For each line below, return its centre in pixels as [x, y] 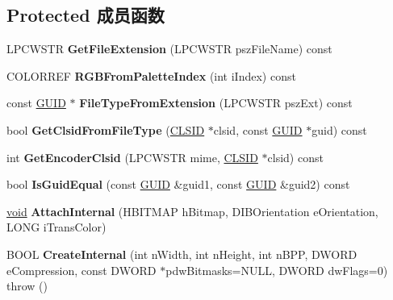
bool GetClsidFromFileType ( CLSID [106, 129]
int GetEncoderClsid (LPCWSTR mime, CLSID [132, 157]
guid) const [339, 129]
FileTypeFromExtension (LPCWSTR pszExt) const [216, 103]
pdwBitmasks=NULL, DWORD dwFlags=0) [277, 270]
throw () [27, 286]
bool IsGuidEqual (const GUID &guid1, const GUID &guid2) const [178, 184]
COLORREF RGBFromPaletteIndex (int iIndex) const [151, 75]
